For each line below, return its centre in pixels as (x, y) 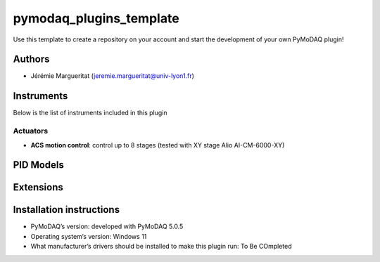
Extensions (38, 187)
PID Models (39, 165)
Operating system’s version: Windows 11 (89, 236)
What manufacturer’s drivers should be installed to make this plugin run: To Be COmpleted (161, 247)
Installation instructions (66, 210)
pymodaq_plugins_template (96, 18)
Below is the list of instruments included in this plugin (90, 113)
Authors (31, 59)
